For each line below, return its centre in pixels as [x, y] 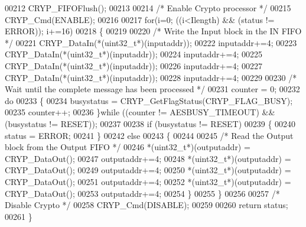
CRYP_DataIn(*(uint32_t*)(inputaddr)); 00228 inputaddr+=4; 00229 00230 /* [151, 77]
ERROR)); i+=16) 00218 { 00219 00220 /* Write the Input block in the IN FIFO [153, 31]
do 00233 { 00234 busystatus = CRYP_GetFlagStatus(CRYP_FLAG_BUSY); [149, 100]
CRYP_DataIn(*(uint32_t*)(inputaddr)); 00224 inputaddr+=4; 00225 [134, 54]
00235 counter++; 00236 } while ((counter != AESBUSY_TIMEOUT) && [140, 112]
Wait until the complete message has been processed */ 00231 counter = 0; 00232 [152, 89]
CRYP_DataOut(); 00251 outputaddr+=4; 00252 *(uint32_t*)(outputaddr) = [148, 181]
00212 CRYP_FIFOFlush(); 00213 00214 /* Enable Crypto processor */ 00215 [148, 8]
